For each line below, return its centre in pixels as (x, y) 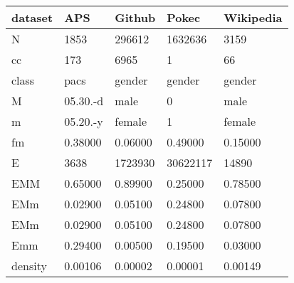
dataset (32, 17)
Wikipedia (253, 17)
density (29, 266)
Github (135, 17)
